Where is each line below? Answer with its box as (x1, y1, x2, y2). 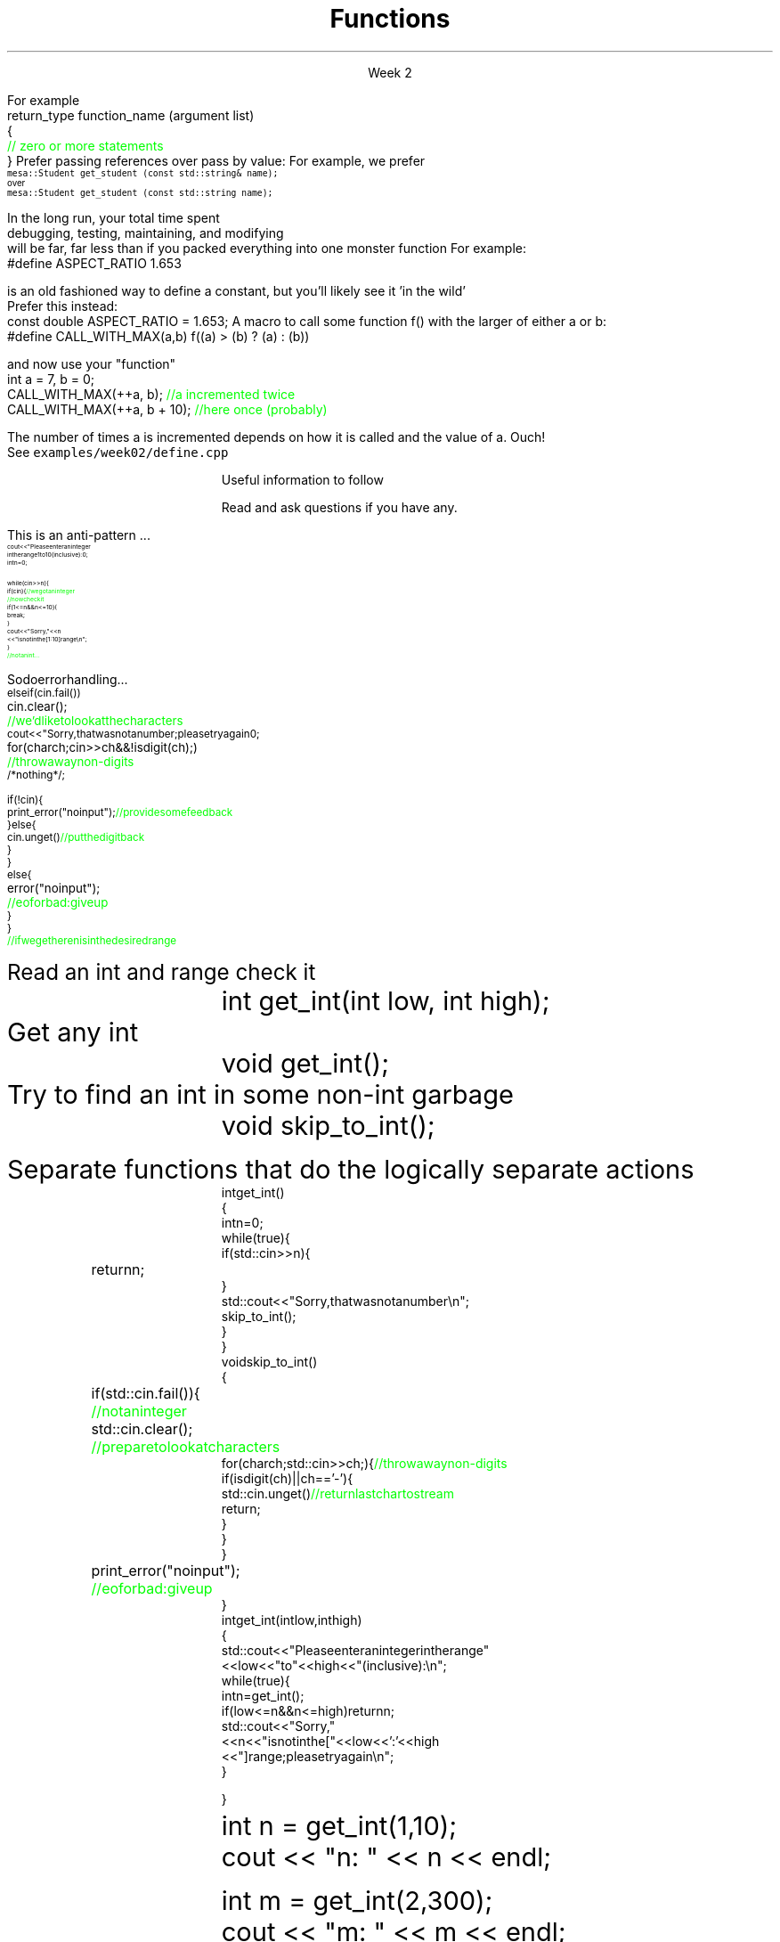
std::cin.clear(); (91, 1419, 193, 1438)
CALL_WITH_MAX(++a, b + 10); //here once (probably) (7, 401, 328, 417)
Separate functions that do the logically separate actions (7, 1153, 695, 1185)
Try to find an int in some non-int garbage (7, 1078, 514, 1110)
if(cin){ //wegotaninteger (7, 586, 76, 595)
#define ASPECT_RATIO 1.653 (7, 255, 182, 271)
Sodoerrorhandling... (7, 671, 128, 687)
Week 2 (368, 64, 412, 80)
